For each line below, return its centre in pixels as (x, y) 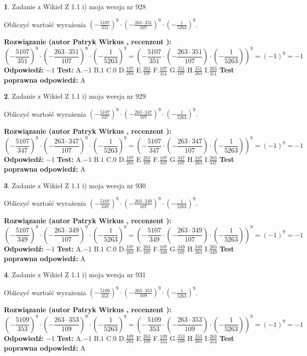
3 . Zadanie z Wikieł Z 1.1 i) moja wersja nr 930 (75, 185)
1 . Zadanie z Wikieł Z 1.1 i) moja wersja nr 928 (75, 6)
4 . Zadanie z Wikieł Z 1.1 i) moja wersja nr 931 (75, 275)
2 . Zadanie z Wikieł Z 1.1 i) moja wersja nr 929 (75, 96)
